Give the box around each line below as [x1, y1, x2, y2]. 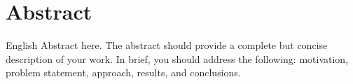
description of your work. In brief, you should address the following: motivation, [6, 51, 349, 66]
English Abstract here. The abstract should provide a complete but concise [6, 38, 328, 52]
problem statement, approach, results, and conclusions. [6, 65, 241, 80]
